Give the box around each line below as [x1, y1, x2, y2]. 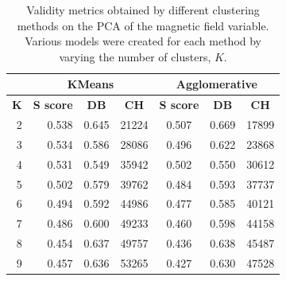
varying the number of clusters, [59, 48, 211, 64]
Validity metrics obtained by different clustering [26, 2, 260, 18]
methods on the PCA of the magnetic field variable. [17, 17, 269, 33]
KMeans [67, 76, 114, 92]
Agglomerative [176, 76, 257, 92]
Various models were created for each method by [25, 33, 261, 49]
